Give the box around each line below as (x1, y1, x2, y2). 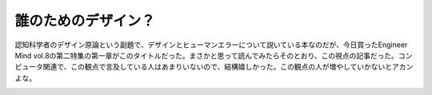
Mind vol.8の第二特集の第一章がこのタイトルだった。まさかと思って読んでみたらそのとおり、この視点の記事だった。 (14, 50, 399, 60)
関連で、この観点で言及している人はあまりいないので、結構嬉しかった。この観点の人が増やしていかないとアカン (42, 62, 414, 72)
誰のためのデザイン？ (14, 12, 156, 30)
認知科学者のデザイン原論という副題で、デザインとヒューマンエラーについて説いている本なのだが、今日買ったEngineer (14, 40, 408, 49)
